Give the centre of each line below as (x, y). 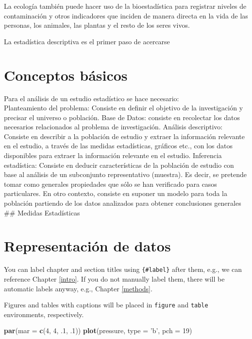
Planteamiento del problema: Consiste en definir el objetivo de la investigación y (124, 108)
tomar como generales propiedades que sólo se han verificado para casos (110, 184)
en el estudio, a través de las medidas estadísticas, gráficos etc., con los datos (118, 146)
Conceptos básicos (66, 75)
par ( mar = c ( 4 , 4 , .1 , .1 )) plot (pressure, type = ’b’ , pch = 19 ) (98, 330)
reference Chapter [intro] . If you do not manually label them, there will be (114, 279)
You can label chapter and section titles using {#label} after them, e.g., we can (123, 269)
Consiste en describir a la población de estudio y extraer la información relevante (124, 136)
